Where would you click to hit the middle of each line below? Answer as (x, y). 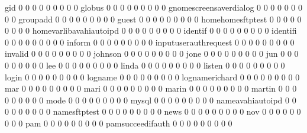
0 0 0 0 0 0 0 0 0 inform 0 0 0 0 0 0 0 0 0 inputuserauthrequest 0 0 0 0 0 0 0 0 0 (150, 42)
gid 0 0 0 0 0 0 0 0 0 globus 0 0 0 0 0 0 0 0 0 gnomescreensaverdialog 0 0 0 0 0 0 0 (154, 7)
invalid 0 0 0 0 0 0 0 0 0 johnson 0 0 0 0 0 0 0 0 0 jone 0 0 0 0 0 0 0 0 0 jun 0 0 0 (152, 53)
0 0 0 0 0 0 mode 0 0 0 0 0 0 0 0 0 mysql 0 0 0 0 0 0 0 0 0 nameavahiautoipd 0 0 (151, 100)
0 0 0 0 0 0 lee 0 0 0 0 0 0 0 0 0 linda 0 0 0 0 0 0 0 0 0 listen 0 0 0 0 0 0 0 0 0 (145, 65)
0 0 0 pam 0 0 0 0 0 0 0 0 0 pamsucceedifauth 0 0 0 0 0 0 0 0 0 (119, 123)
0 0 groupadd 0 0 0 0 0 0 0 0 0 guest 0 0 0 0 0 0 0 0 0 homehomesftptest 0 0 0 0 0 (153, 19)
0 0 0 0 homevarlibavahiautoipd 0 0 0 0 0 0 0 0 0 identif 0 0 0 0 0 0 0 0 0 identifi (151, 30)
